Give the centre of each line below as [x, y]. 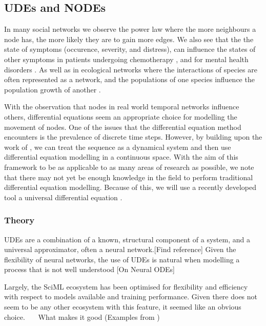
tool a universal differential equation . [63, 197]
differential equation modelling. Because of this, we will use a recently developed [130, 187]
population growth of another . [53, 89]
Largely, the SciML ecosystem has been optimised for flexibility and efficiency [126, 286]
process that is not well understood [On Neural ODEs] [90, 269]
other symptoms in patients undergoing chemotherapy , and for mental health [126, 59]
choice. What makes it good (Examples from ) [82, 317]
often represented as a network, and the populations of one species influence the [129, 79]
